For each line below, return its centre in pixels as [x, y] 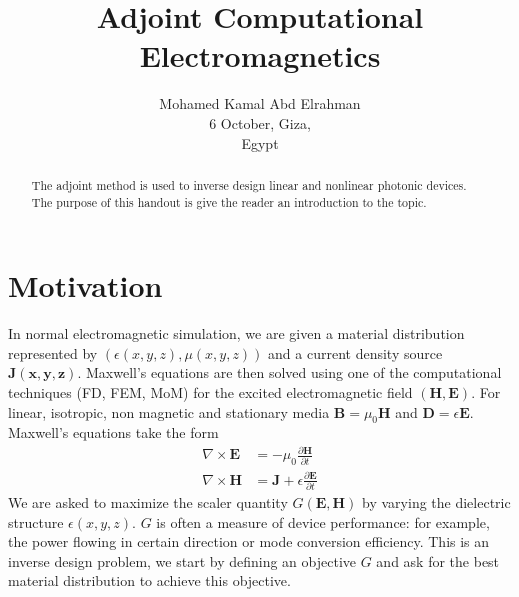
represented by [53, 352]
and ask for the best [438, 560]
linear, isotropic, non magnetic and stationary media [169, 411]
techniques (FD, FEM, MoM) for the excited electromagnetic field [210, 391]
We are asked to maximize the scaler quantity [148, 502]
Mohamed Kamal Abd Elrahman [260, 103]
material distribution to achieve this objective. [149, 580]
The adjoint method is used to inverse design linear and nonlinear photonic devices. [249, 184]
